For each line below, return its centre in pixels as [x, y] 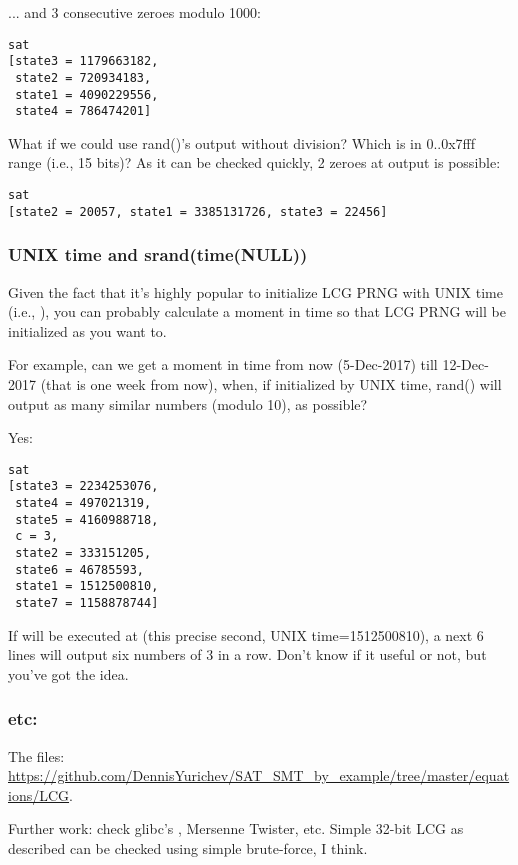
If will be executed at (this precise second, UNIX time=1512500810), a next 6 [246, 634]
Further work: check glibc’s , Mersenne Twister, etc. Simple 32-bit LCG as [236, 828]
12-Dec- [465, 364]
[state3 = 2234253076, [83, 486]
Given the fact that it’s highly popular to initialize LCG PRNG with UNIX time [255, 291]
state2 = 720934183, [83, 77]
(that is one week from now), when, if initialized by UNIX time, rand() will [271, 383]
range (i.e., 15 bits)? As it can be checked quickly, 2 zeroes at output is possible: [254, 162]
